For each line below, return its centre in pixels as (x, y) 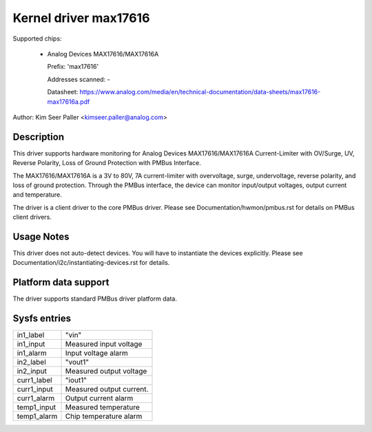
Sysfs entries (42, 319)
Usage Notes (41, 236)
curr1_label (34, 380)
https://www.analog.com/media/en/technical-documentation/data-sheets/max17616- (200, 92)
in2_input (32, 371)
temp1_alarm (37, 416)
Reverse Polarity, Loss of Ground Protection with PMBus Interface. (107, 163)
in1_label (31, 335)
